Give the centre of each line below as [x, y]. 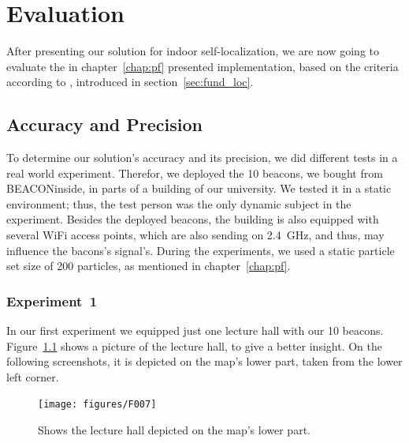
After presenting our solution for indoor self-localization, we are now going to [193, 51]
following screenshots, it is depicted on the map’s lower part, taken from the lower [204, 361]
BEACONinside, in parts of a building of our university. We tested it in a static [199, 188]
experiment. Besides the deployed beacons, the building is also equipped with [193, 219]
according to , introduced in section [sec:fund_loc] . [130, 82]
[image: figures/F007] [97, 405]
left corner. [33, 376]
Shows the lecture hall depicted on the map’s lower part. [174, 430]
